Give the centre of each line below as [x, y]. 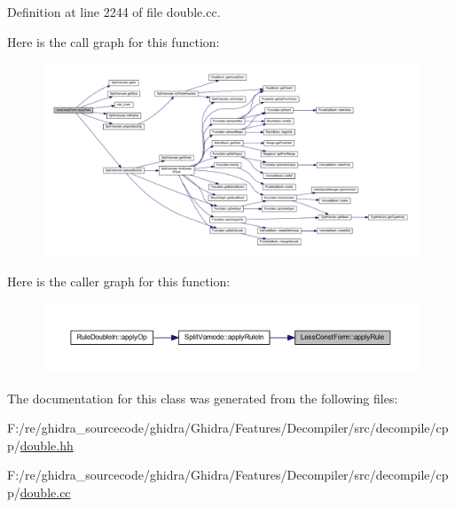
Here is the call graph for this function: [114, 41]
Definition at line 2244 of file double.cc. [114, 12]
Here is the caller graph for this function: [119, 281]
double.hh [47, 445]
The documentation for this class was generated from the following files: [203, 398]
